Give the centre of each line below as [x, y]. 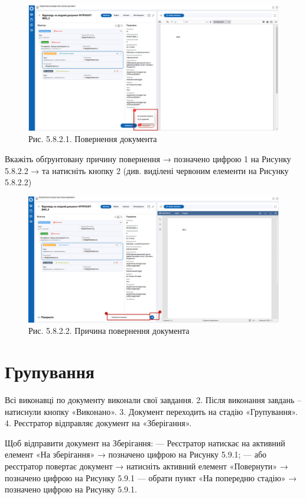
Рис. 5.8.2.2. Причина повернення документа [109, 331]
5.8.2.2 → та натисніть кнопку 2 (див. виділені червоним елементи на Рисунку [147, 170]
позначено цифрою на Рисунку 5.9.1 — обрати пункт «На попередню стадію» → [151, 477]
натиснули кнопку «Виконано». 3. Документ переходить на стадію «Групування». [151, 411]
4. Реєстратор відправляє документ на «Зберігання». [98, 423]
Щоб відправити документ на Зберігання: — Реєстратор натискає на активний [145, 442]
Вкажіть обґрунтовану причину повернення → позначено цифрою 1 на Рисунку [148, 159]
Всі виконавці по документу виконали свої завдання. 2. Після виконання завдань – [153, 399]
